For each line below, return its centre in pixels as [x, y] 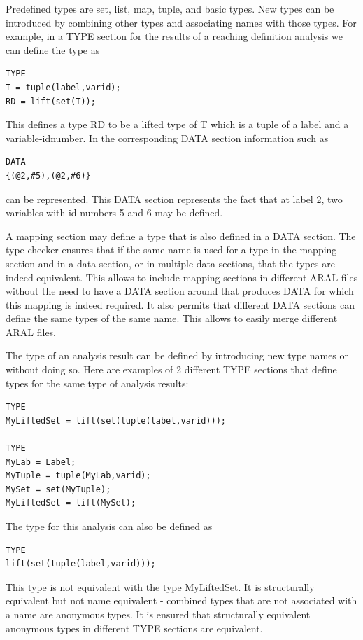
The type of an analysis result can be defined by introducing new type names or [177, 355]
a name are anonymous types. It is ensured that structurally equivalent [158, 614]
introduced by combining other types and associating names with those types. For [181, 22]
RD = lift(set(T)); [51, 101]
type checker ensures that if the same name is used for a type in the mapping [171, 250]
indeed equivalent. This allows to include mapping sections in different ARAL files [182, 277]
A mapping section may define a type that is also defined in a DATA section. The [181, 236]
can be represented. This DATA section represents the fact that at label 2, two [174, 199]
